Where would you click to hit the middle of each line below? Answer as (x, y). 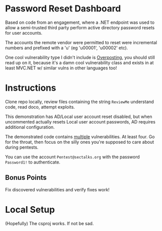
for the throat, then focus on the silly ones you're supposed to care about (80, 142)
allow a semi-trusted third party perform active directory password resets (80, 27)
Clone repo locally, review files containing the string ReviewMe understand (80, 102)
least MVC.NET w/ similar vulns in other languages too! (61, 68)
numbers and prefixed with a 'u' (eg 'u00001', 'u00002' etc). (67, 48)
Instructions (31, 88)
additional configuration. (30, 127)
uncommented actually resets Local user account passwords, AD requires (80, 121)
